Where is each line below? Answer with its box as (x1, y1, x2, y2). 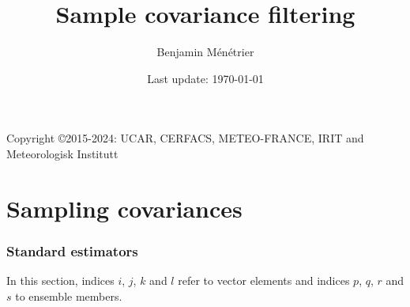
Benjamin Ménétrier (156, 44, 254, 60)
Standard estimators (6, 241, 138, 260)
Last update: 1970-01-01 (147, 70, 264, 86)
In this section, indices (6, 272, 115, 289)
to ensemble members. (15, 287, 122, 304)
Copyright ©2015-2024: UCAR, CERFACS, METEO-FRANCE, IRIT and (6, 130, 364, 146)
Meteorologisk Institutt (6, 145, 118, 161)
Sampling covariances (6, 191, 243, 224)
